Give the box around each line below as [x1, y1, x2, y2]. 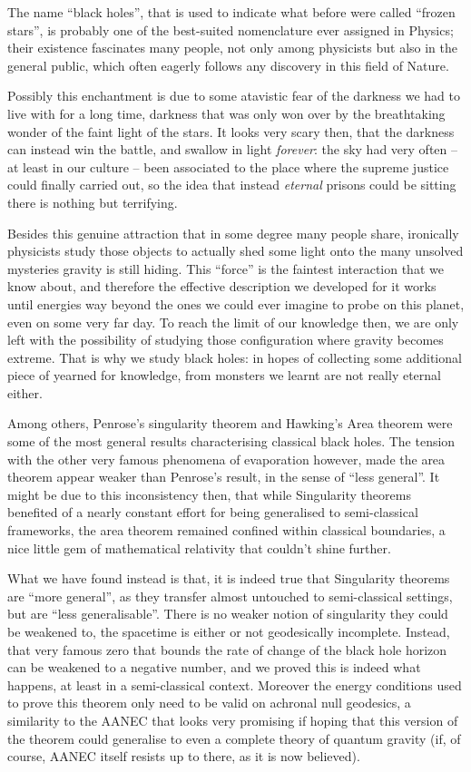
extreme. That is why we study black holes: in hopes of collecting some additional [7, 347, 462, 366]
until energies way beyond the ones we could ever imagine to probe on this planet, [7, 294, 465, 313]
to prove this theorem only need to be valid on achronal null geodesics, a [7, 693, 411, 712]
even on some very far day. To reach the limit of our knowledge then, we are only [7, 312, 459, 331]
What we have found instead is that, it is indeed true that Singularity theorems [7, 569, 450, 588]
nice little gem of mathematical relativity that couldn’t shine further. [7, 538, 391, 557]
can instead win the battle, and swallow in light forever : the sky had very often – [7, 140, 457, 159]
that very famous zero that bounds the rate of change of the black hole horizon [7, 640, 447, 659]
